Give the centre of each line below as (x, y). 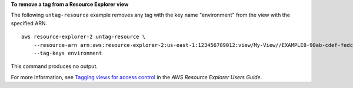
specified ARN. (29, 23)
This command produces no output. (54, 66)
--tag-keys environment (68, 53)
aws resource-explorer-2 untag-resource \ (84, 37)
